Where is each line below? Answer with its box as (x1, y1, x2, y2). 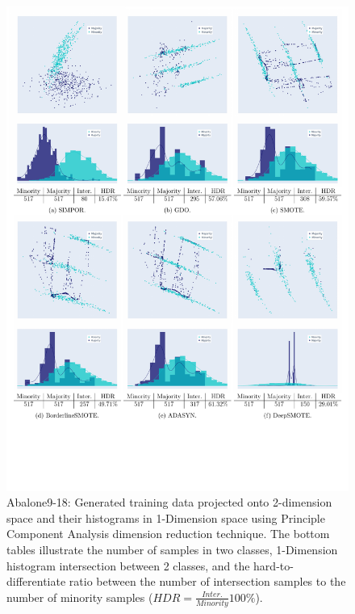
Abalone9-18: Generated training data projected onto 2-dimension (6, 494, 332, 511)
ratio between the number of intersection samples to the (69, 573, 346, 590)
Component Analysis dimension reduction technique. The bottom (6, 525, 330, 542)
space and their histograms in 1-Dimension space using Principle (6, 509, 325, 526)
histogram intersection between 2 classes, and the (6, 557, 250, 574)
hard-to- (253, 557, 294, 574)
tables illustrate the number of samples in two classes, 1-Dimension (6, 541, 338, 558)
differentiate (6, 573, 66, 590)
